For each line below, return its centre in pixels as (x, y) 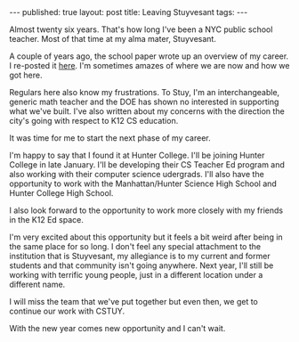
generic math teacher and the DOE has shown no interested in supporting (144, 102)
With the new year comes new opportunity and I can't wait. (117, 328)
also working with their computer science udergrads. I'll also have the (137, 174)
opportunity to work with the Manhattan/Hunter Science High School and (143, 183)
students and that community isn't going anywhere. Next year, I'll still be (141, 265)
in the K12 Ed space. (47, 220)
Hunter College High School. (61, 193)
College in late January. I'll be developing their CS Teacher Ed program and (147, 165)
